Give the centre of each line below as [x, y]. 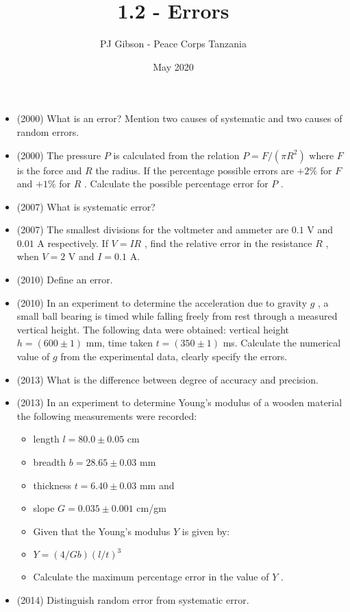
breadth [50, 462]
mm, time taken [119, 343]
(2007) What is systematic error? [86, 206]
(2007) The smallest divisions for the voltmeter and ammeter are [153, 229]
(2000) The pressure [59, 155]
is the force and [49, 170]
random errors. [48, 131]
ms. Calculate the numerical [282, 343]
